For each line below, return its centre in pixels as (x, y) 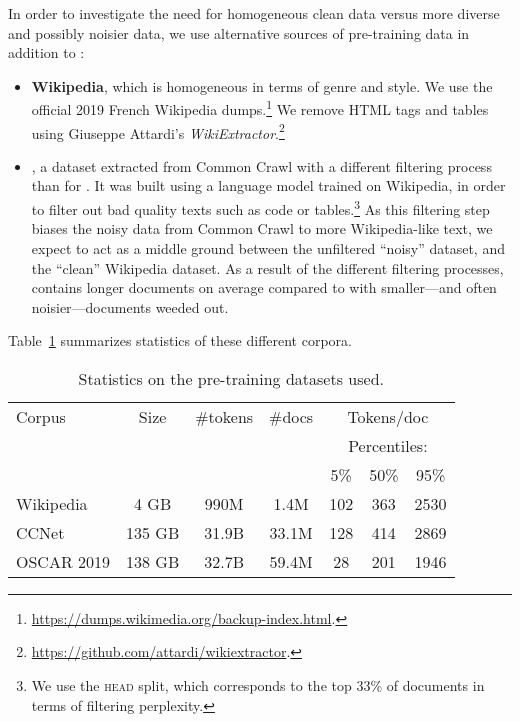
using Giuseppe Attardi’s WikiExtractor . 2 (158, 131)
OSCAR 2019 (63, 561)
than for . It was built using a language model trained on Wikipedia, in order (268, 185)
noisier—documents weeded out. (130, 306)
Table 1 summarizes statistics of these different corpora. (180, 340)
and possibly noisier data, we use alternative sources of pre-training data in (239, 32)
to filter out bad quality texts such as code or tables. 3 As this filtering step (260, 207)
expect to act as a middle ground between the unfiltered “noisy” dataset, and (268, 247)
